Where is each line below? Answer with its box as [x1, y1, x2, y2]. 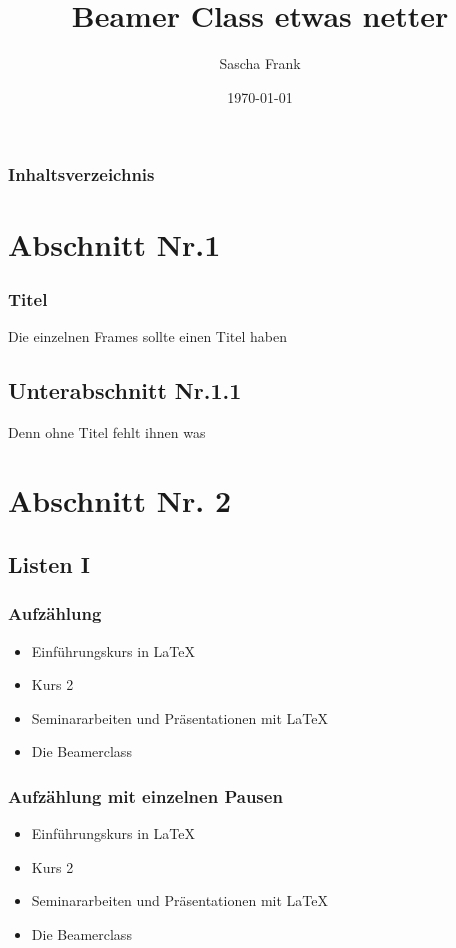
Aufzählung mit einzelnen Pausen [8, 783, 283, 808]
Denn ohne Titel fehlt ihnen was [8, 421, 206, 442]
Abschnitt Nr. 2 [8, 480, 232, 521]
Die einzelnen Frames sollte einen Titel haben [8, 325, 288, 346]
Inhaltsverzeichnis [8, 162, 155, 187]
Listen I [8, 548, 90, 579]
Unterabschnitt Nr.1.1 [8, 374, 242, 405]
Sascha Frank [219, 53, 301, 74]
